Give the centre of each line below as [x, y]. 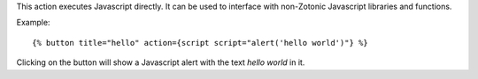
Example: [33, 23]
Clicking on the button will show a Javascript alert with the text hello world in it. [161, 62]
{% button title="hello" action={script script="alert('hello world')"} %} [200, 43]
